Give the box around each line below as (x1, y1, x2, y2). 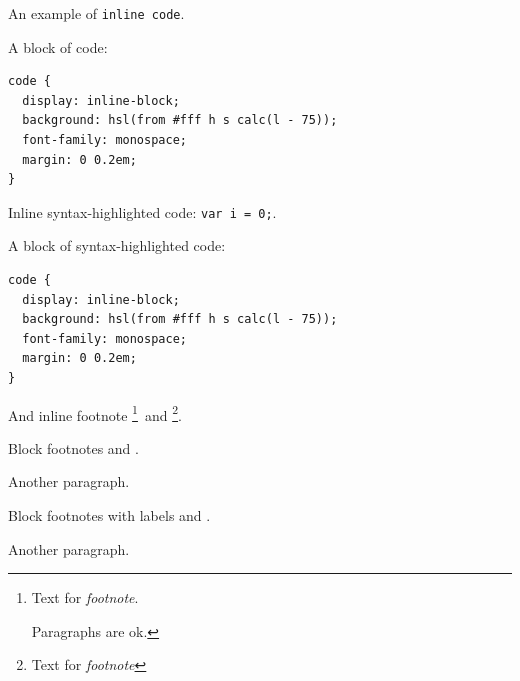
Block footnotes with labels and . (8, 505, 211, 526)
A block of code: (8, 36, 108, 57)
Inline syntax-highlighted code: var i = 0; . (8, 201, 277, 222)
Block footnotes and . (8, 437, 139, 458)
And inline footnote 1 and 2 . (8, 401, 182, 425)
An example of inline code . (8, 3, 185, 23)
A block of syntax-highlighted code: (8, 235, 226, 256)
